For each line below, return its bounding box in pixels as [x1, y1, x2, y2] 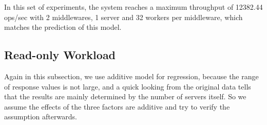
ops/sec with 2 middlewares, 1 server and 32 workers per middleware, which [4, 11, 243, 22]
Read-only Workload [4, 47, 116, 63]
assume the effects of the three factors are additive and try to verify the [4, 101, 230, 112]
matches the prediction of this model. [4, 22, 122, 32]
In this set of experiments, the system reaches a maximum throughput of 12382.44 [4, 2, 263, 12]
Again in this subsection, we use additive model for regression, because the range [4, 70, 259, 81]
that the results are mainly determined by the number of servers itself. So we [4, 91, 246, 102]
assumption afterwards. [4, 111, 77, 122]
